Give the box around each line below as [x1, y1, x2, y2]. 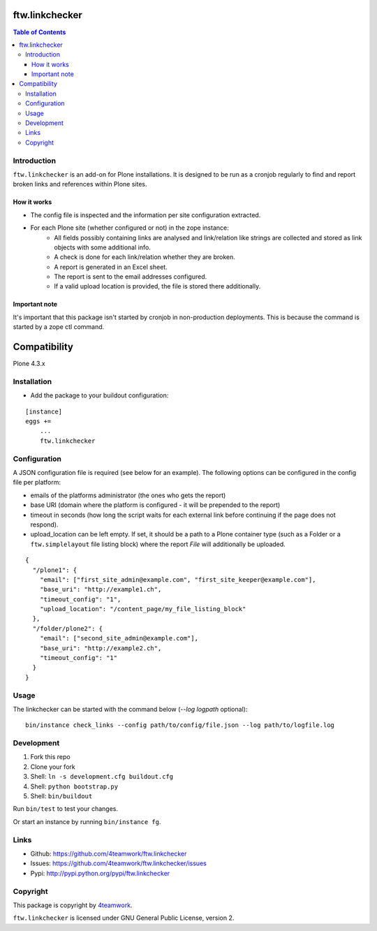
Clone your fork [30, 762, 76, 771]
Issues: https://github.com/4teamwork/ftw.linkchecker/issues [30, 859, 207, 867]
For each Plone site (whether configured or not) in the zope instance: [30, 223, 230, 232]
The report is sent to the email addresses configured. [54, 272, 207, 281]
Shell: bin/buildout [30, 792, 93, 800]
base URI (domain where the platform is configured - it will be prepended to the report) [30, 501, 281, 509]
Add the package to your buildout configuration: [30, 391, 169, 399]
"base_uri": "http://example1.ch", [39, 585, 162, 594]
